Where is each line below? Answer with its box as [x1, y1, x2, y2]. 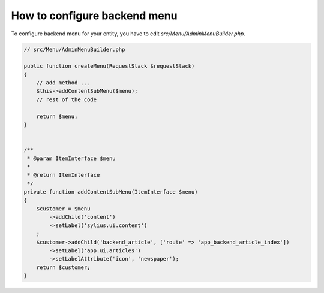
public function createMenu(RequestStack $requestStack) [23, 63, 195, 70]
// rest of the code [36, 96, 97, 103]
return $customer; [36, 264, 91, 271]
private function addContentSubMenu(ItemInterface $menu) [23, 189, 198, 195]
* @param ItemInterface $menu [27, 155, 116, 162]
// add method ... [36, 80, 91, 86]
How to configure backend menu [11, 9, 178, 22]
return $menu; [36, 113, 78, 120]
